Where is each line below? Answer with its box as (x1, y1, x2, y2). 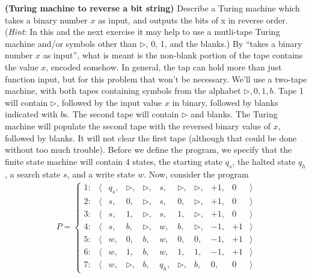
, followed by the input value (57, 96, 162, 108)
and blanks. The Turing (190, 108, 278, 120)
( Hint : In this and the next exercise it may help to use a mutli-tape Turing (5, 25, 280, 38)
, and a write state (67, 167, 135, 180)
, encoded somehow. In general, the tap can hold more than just (46, 60, 282, 73)
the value (5, 60, 38, 73)
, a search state (5, 167, 61, 180)
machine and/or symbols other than (5, 37, 137, 49)
